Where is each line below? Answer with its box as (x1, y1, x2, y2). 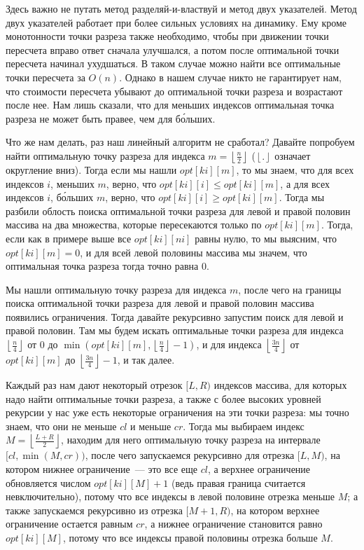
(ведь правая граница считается (171, 475, 306, 490)
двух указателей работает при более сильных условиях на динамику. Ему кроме (6, 15, 347, 29)
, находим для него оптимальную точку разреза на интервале (61, 432, 321, 447)
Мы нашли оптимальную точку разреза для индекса (6, 282, 227, 296)
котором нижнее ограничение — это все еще (6, 462, 197, 476)
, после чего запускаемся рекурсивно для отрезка (85, 448, 295, 462)
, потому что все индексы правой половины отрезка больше (62, 530, 318, 544)
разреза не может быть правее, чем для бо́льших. (6, 111, 216, 125)
